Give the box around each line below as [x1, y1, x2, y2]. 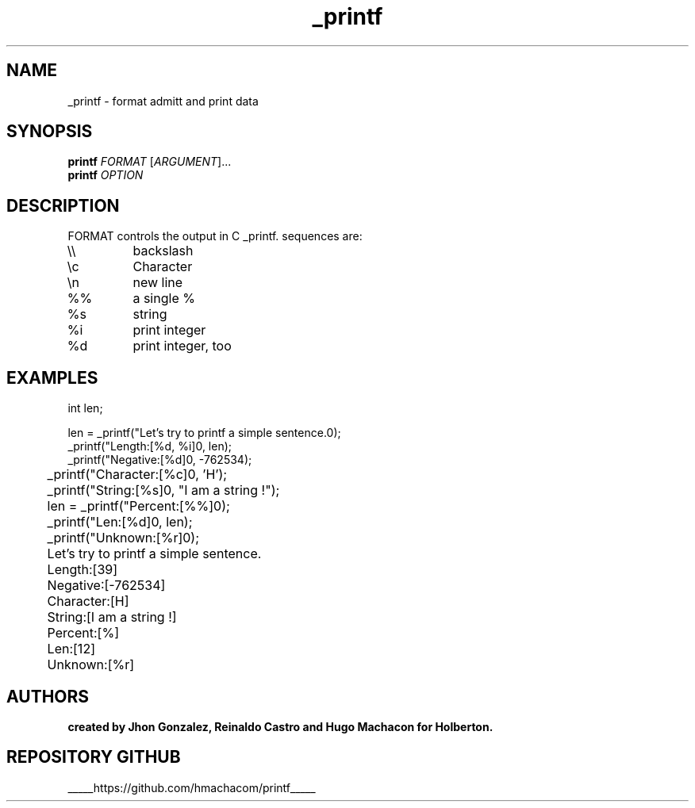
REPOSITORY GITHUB [6, 747, 181, 768]
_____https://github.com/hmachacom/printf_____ [67, 780, 316, 795]
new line [132, 274, 183, 291]
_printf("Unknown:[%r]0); [47, 530, 200, 546]
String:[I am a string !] [47, 609, 177, 626]
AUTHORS [6, 686, 90, 707]
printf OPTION [67, 168, 144, 182]
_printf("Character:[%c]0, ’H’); [47, 466, 228, 483]
